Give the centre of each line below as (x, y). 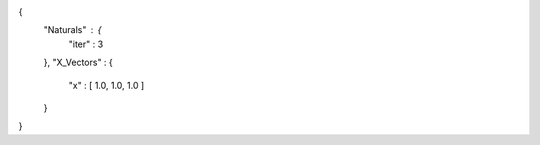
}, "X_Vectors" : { (78, 62)
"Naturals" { (72, 30)
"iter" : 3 (86, 44)
